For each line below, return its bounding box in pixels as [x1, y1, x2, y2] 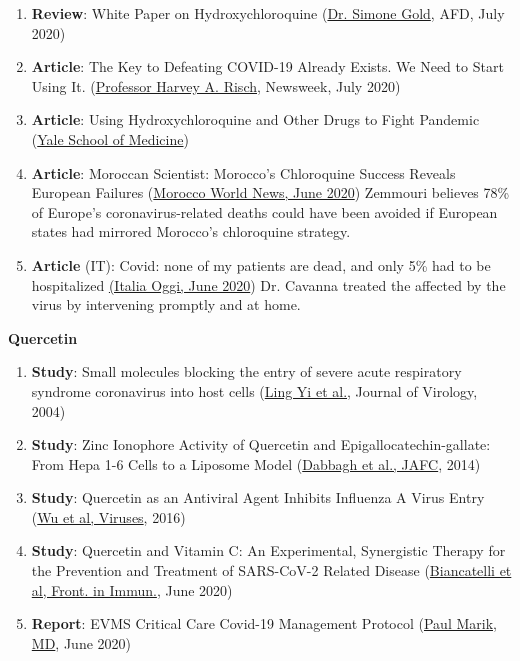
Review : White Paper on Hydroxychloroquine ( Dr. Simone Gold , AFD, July [31, 3, 505, 23]
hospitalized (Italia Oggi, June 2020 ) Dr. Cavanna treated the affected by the [31, 274, 506, 295]
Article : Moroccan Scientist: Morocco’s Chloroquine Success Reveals [31, 162, 456, 183]
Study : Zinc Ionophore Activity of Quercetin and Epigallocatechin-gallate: [31, 434, 491, 455]
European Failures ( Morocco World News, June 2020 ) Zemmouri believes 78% [31, 182, 510, 203]
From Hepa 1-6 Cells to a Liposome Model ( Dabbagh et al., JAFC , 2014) [31, 453, 481, 474]
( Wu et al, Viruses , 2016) [31, 506, 186, 527]
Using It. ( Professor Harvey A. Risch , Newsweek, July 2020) [31, 75, 401, 96]
